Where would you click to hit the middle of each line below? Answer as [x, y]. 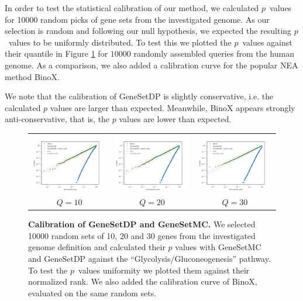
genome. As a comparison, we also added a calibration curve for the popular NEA [151, 65]
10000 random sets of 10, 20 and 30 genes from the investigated [142, 235]
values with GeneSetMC [218, 247]
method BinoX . [32, 76]
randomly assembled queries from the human [214, 53]
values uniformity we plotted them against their [164, 270]
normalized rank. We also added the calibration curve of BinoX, [143, 281]
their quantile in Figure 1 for [56, 53]
